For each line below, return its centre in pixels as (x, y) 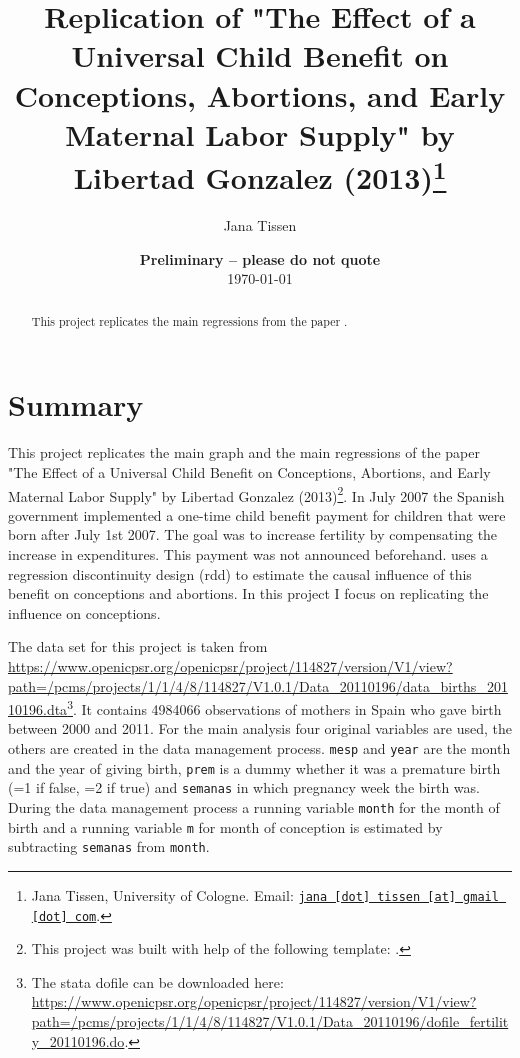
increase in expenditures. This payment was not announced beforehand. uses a (248, 554)
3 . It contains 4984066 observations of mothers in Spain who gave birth (284, 707)
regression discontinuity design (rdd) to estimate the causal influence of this (240, 573)
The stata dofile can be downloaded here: (157, 981)
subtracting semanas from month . (109, 846)
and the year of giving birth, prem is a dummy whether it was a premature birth (254, 767)
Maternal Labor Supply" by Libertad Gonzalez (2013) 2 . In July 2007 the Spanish (256, 494)
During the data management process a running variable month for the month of (254, 806)
